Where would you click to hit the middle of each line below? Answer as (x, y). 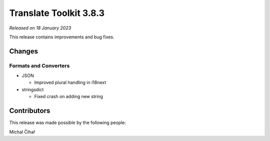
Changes (24, 51)
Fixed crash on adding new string (69, 97)
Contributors (30, 111)
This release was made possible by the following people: (67, 123)
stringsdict (33, 89)
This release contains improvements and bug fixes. (62, 37)
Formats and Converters (39, 66)
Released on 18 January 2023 (40, 28)
